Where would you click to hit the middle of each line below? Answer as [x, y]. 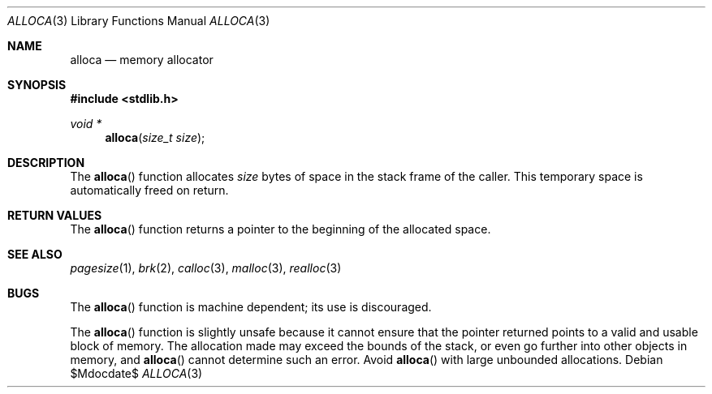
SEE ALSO [35, 254]
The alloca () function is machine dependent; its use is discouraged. [251, 307]
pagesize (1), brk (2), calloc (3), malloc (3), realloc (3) [206, 268]
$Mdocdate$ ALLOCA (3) [136, 373]
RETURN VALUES [55, 215]
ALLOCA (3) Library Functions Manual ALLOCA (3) [139, 21]
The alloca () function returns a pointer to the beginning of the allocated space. [280, 229]
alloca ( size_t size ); [155, 137]
